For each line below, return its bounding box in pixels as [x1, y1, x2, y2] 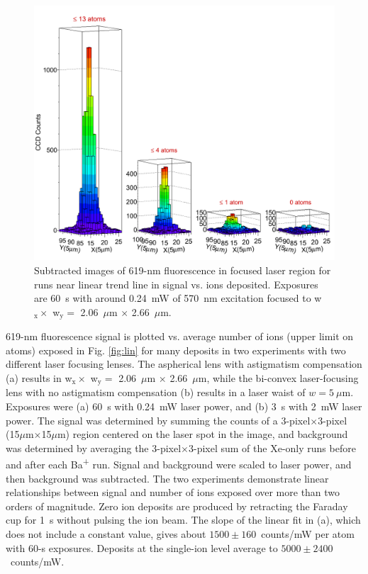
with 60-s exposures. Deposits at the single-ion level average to [6, 540, 278, 555]
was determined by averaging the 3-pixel [6, 440, 182, 455]
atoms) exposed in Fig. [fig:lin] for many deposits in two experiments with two [6, 342, 346, 357]
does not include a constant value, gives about [6, 527, 206, 541]
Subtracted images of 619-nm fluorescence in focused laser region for [34, 263, 331, 277]
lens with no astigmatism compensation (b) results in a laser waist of [6, 385, 306, 400]
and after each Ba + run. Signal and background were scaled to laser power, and [6, 455, 352, 472]
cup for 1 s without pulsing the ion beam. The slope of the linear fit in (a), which [6, 512, 361, 527]
